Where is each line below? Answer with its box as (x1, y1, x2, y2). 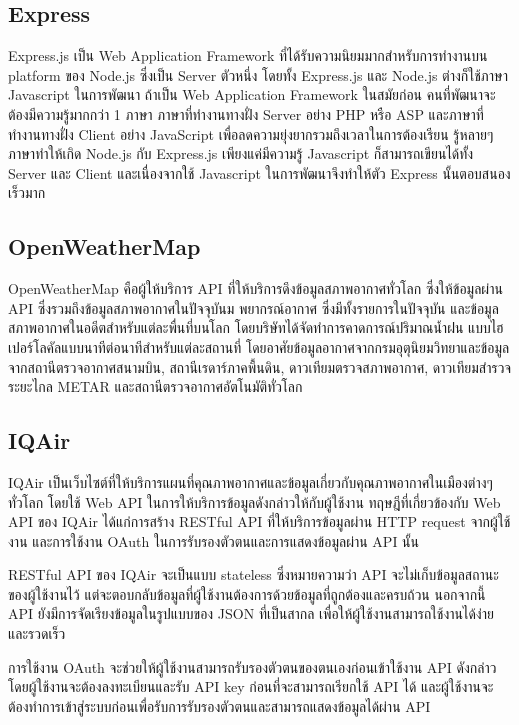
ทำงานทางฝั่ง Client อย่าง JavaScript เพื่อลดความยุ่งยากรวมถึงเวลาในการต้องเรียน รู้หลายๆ (8, 123, 494, 144)
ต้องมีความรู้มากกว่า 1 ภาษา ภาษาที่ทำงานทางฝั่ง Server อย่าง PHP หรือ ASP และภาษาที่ (8, 103, 484, 124)
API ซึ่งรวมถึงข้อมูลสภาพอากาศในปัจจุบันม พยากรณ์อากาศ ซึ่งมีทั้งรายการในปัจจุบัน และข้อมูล (8, 297, 499, 318)
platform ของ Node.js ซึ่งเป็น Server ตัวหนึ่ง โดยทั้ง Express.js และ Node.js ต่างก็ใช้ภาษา (8, 64, 508, 85)
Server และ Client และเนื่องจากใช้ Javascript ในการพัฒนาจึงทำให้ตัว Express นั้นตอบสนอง (8, 162, 511, 183)
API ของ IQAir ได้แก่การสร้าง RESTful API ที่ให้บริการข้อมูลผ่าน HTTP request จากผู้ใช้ (8, 511, 511, 532)
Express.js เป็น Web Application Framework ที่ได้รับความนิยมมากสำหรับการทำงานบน (8, 45, 488, 66)
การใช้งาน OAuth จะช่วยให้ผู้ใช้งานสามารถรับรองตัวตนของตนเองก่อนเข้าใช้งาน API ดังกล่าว (8, 656, 497, 677)
